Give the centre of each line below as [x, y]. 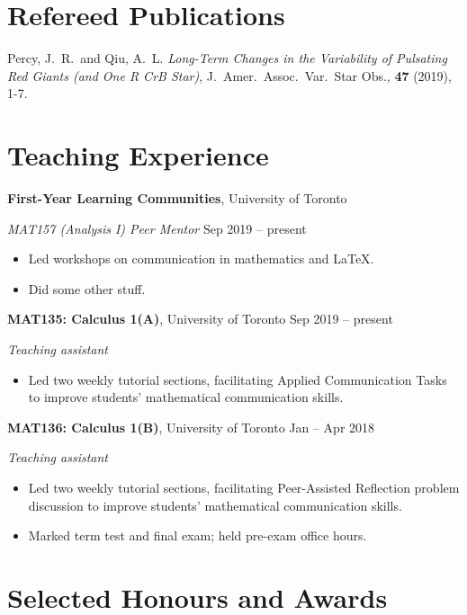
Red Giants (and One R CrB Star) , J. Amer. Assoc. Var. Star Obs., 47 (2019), [229, 75]
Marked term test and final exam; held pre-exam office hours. [198, 535]
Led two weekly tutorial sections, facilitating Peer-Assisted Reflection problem [244, 487]
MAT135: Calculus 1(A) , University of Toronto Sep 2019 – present [200, 319]
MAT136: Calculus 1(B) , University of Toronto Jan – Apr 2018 [191, 427]
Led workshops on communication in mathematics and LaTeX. [201, 258]
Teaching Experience [138, 155]
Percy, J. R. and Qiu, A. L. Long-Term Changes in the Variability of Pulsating [227, 58]
